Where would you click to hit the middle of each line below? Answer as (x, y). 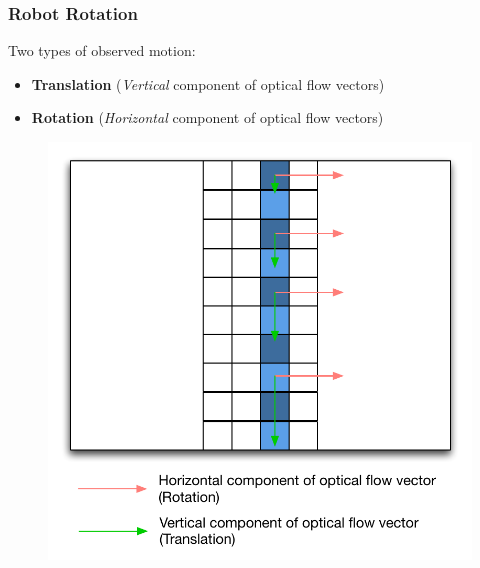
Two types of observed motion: (102, 50)
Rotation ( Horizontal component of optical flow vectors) (207, 117)
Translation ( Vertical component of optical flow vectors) (208, 83)
